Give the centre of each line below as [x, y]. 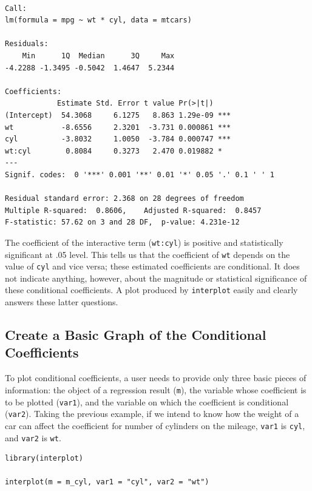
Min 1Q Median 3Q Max [98, 56]
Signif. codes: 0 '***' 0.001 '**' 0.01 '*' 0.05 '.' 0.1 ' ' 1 [140, 174]
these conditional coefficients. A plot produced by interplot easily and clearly [151, 290]
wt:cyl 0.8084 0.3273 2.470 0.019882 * [114, 151]
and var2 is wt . [33, 437]
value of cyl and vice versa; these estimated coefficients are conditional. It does [152, 266]
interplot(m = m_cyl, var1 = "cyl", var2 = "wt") [107, 482]
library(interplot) [44, 459]
